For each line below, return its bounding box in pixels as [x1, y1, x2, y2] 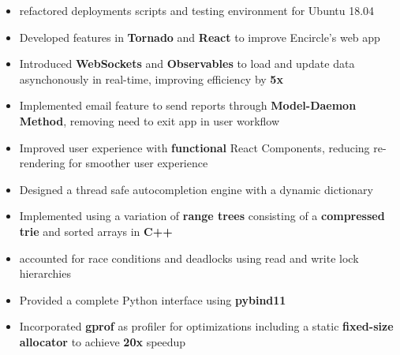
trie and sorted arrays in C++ [19, 222, 173, 239]
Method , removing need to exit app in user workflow [19, 112, 280, 129]
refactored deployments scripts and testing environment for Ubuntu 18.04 [19, 2, 375, 18]
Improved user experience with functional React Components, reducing [19, 139, 370, 155]
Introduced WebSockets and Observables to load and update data [19, 55, 355, 72]
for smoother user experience [69, 155, 208, 171]
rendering [19, 155, 65, 171]
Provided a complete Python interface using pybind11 [19, 291, 286, 308]
